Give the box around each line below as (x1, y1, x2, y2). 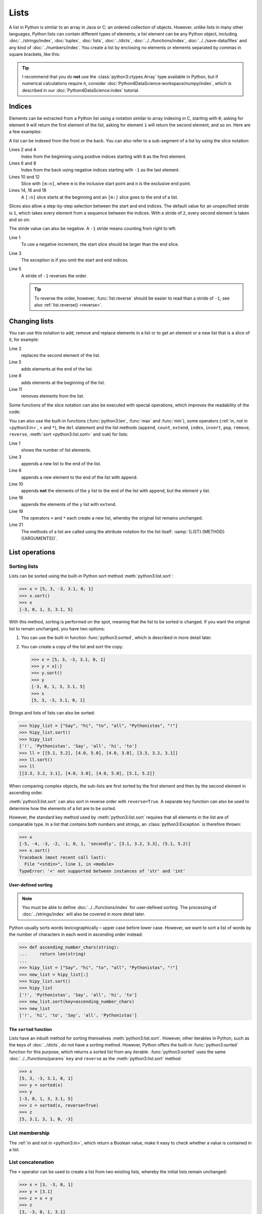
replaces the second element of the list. (21, 353, 100, 358)
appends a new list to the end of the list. (21, 460, 101, 466)
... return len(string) (19, 951, 86, 957)
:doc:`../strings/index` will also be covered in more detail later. (22, 911, 146, 917)
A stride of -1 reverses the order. (21, 272, 87, 279)
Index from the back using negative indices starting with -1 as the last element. (21, 167, 180, 173)
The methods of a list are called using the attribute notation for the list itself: (21, 528, 173, 534)
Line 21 (9, 522, 23, 528)
